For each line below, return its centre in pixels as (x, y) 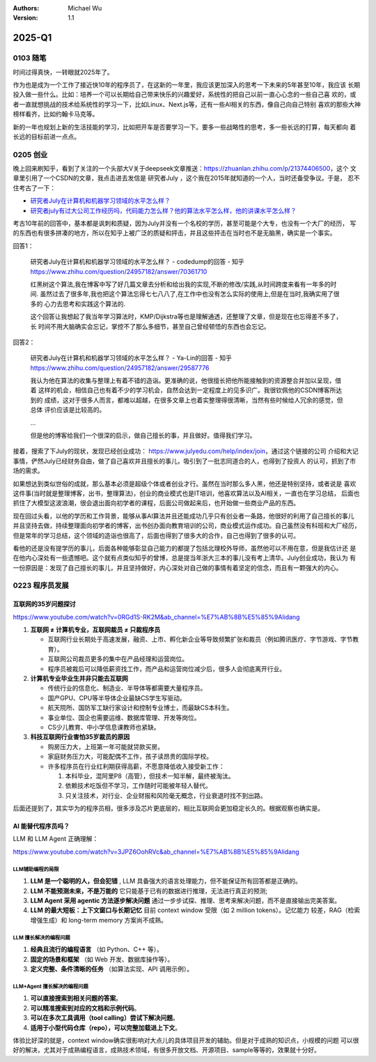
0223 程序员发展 (41, 585)
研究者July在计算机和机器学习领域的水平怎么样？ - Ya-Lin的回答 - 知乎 (131, 358)
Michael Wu (85, 8)
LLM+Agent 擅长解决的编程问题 (50, 986)
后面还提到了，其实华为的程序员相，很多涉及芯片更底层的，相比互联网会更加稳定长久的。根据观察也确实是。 (168, 808)
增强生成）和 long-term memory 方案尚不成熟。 (99, 920)
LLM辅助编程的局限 (36, 869)
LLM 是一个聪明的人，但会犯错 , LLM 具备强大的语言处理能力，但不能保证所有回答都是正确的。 (166, 881)
